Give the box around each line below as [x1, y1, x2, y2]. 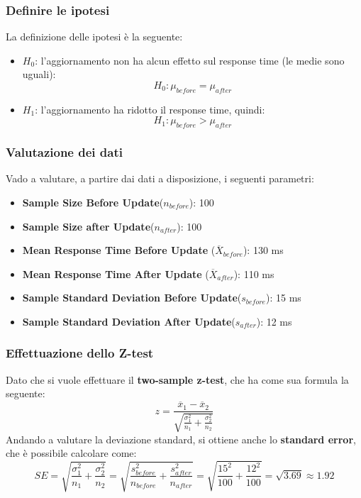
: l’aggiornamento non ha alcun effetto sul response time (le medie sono [35, 52, 345, 67]
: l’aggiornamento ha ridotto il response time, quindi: [35, 101, 265, 116]
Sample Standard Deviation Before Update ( [22, 290, 242, 305]
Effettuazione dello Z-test [6, 344, 154, 362]
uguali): [22, 67, 56, 82]
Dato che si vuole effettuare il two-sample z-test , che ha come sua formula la [6, 372, 349, 387]
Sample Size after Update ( [22, 218, 155, 233]
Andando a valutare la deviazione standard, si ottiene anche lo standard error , [6, 431, 356, 446]
